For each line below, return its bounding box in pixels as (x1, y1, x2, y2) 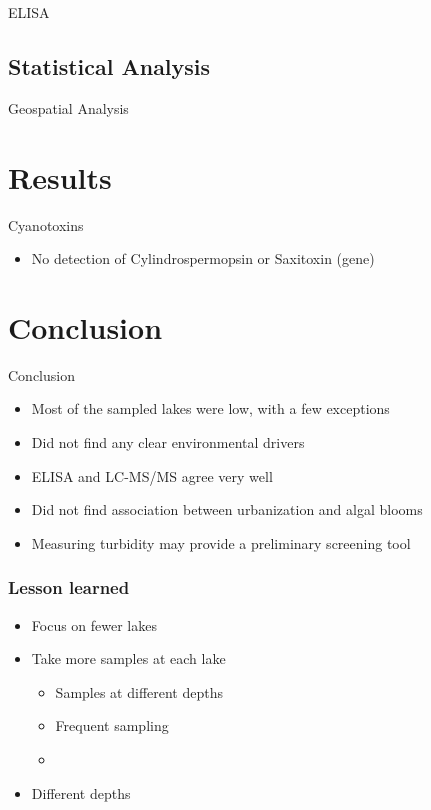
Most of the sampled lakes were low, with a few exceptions (31, 398, 390, 419)
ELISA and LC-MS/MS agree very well (31, 465, 273, 486)
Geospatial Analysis (8, 97, 129, 118)
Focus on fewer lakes (31, 614, 157, 635)
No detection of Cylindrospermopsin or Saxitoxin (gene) (31, 248, 375, 269)
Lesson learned (8, 575, 130, 600)
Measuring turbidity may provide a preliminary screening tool (31, 532, 411, 553)
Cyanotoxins (8, 214, 84, 235)
